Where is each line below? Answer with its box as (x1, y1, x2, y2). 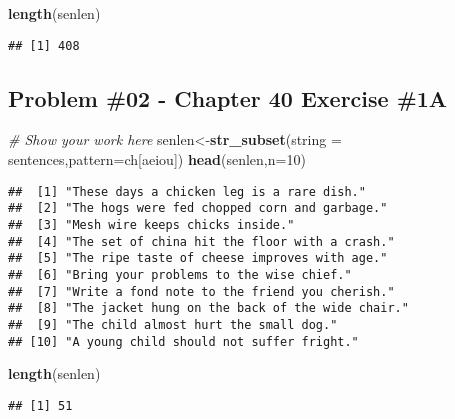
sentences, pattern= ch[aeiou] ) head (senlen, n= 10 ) (8, 149, 306, 170)
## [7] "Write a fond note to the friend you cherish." (8, 284, 395, 299)
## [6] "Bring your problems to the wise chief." (8, 267, 352, 282)
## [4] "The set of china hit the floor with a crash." (8, 234, 395, 249)
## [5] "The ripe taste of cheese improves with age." (8, 251, 388, 266)
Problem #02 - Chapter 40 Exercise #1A (8, 82, 448, 113)
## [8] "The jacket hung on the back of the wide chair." (8, 301, 409, 316)
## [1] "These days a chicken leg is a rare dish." (8, 184, 366, 199)
